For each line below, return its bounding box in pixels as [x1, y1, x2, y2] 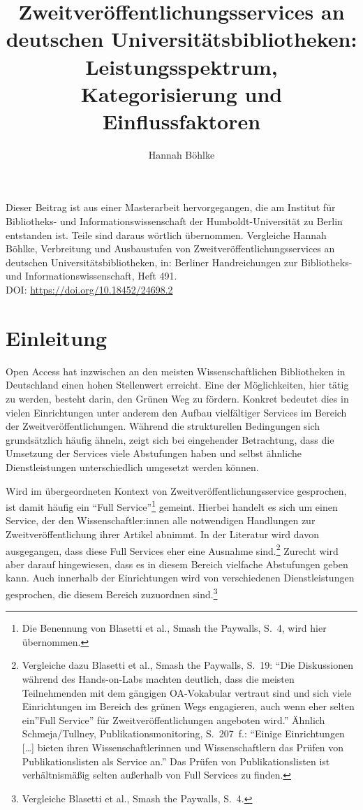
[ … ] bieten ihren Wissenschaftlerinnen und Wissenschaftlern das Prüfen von [22, 739, 344, 754]
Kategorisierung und [80, 79, 283, 108]
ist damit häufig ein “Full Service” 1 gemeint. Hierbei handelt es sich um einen [6, 498, 338, 514]
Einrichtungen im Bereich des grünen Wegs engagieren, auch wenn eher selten [22, 699, 355, 714]
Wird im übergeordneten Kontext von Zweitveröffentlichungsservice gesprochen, [6, 483, 347, 498]
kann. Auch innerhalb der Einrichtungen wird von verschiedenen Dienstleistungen [6, 570, 355, 585]
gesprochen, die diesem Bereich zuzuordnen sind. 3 [6, 584, 218, 601]
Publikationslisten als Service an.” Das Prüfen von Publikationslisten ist [22, 753, 330, 768]
